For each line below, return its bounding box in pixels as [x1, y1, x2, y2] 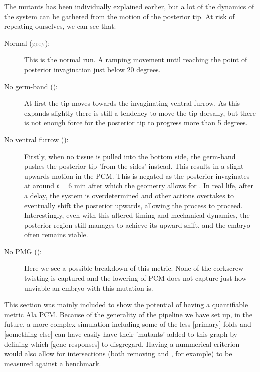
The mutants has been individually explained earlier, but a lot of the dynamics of [4, 1, 254, 11]
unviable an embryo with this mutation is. [24, 282, 153, 293]
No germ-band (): [4, 81, 58, 91]
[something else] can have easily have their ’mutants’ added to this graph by [4, 329, 237, 339]
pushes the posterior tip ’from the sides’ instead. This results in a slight [24, 161, 244, 171]
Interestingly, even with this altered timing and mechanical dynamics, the [24, 210, 250, 220]
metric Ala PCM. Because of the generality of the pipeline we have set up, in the [4, 309, 253, 319]
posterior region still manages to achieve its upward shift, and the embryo [24, 219, 250, 230]
